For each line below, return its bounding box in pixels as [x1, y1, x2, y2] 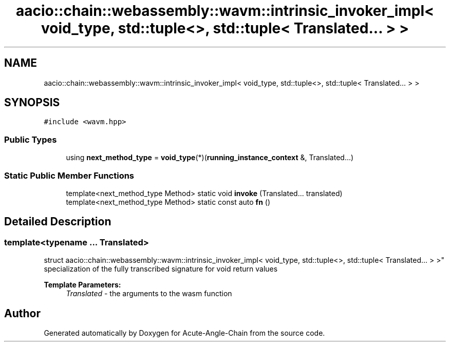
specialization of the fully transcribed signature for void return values [44, 264, 278, 274]
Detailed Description [4, 215, 111, 228]
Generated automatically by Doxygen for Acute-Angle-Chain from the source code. [44, 329, 325, 337]
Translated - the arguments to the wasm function [66, 289, 232, 298]
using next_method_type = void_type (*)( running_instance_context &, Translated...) [66, 153, 354, 162]
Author [4, 306, 41, 320]
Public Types [4, 134, 57, 145]
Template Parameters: [44, 280, 121, 290]
